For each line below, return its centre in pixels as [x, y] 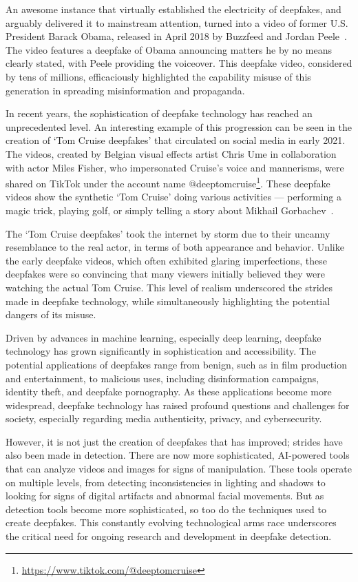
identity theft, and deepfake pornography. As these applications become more [169, 392]
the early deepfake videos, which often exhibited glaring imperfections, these [167, 260]
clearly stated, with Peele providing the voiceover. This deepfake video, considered [179, 63]
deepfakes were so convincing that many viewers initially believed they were [165, 274]
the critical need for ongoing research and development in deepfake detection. [169, 536]
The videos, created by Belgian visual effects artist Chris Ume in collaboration [171, 153]
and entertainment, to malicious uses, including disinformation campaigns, [162, 378]
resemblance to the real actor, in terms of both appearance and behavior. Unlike [175, 247]
